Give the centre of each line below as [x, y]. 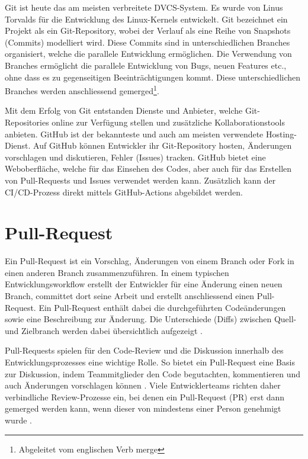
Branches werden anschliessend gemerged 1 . [82, 90]
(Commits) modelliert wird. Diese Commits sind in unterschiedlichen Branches [147, 42]
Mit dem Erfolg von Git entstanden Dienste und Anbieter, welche [124, 110]
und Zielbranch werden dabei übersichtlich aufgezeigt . [104, 330]
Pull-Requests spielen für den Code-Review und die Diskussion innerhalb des [144, 350]
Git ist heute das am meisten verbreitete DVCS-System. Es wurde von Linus [144, 7]
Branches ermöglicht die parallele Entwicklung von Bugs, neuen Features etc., [146, 65]
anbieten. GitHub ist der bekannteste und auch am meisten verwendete [134, 134]
